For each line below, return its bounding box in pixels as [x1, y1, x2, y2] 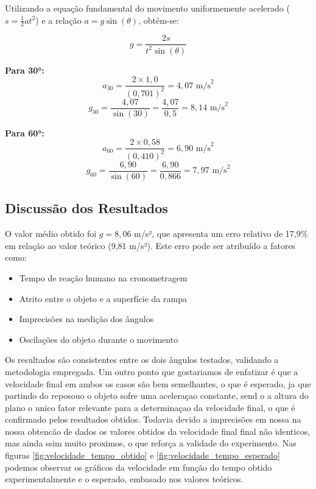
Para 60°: [5, 126, 44, 139]
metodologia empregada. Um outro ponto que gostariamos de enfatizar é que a [5, 365, 298, 378]
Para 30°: [5, 63, 44, 76]
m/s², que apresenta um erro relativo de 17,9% [134, 227, 308, 240]
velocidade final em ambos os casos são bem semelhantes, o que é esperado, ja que [5, 377, 311, 390]
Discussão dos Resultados [5, 199, 168, 217]
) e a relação [35, 13, 82, 26]
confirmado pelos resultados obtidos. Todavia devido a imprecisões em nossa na [5, 413, 301, 426]
